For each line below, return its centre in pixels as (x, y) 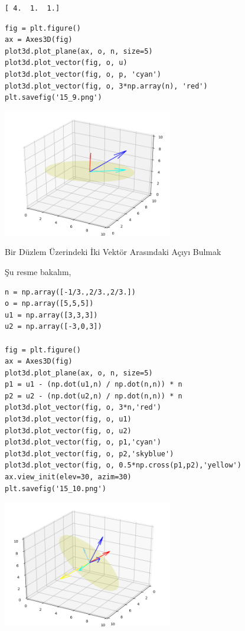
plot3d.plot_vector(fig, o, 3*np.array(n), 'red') (106, 86)
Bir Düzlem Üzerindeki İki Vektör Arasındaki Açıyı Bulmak (113, 252)
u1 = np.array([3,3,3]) (51, 315)
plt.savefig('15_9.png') (53, 98)
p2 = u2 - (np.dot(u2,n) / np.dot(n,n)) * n (94, 396)
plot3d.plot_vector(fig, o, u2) (68, 431)
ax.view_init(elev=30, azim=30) (68, 477)
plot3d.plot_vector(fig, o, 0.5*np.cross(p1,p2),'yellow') (123, 465)
